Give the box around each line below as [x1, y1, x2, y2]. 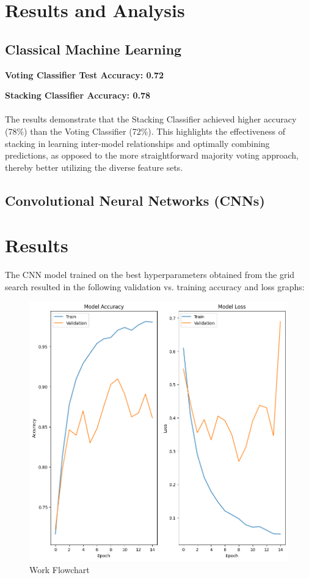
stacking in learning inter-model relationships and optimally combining [5, 137, 270, 149]
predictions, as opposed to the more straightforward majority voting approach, [5, 149, 299, 162]
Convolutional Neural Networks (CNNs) [5, 190, 265, 209]
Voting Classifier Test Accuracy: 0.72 [5, 68, 164, 81]
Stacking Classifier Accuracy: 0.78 [5, 89, 151, 102]
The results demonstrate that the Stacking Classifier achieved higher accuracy [5, 113, 297, 126]
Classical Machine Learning [5, 39, 182, 58]
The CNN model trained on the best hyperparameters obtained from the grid [5, 268, 295, 281]
